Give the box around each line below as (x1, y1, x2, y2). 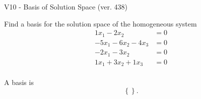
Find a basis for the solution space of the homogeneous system (4, 18, 197, 28)
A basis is (4, 77, 34, 87)
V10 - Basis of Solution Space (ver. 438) (4, 1, 127, 11)
